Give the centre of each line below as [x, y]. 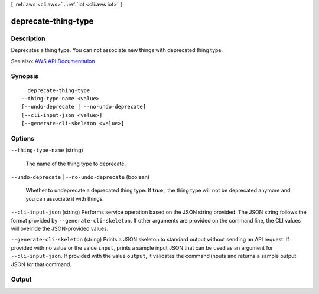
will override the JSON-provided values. [60, 228]
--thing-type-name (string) [47, 150]
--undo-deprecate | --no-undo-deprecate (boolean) [80, 177]
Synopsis [25, 76]
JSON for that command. [41, 264]
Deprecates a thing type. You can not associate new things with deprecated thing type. [117, 50]
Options [23, 138]
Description [28, 38]
